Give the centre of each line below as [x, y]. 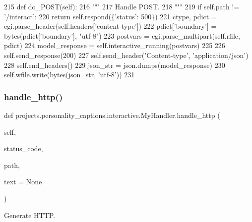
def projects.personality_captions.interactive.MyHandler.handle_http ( [112, 115]
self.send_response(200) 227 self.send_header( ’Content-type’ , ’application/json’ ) [126, 55]
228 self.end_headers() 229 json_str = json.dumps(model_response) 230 [115, 65]
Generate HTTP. [30, 215]
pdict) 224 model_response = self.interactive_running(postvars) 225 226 [115, 45]
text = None [23, 182]
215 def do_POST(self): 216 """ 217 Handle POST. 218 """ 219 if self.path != [122, 6]
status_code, [24, 148]
